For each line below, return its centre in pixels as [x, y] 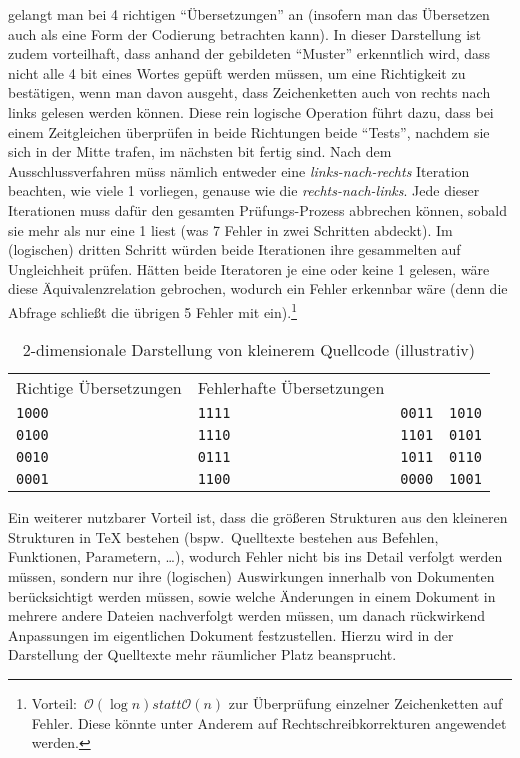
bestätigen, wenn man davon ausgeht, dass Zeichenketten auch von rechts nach [249, 92]
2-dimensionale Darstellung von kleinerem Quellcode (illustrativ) [249, 350]
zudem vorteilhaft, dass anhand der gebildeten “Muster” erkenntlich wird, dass [249, 53]
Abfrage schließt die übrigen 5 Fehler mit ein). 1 [152, 310]
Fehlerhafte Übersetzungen [291, 388]
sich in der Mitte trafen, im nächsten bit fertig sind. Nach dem [200, 151]
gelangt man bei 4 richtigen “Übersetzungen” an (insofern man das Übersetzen [249, 14]
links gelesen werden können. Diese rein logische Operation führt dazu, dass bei [251, 111]
